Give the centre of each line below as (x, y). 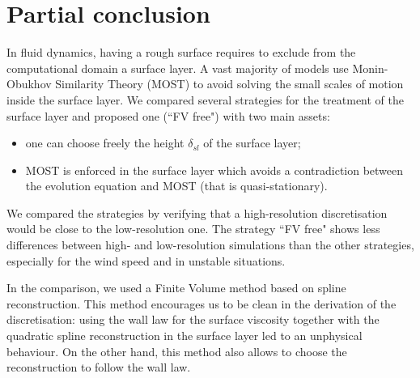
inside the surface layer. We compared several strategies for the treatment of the (205, 99)
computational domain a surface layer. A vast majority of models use (178, 68)
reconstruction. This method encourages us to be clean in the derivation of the (202, 303)
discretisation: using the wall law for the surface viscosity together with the (193, 319)
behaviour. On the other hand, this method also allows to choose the (177, 351)
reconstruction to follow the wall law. (99, 367)
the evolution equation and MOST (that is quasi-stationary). (176, 186)
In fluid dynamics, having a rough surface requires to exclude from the (181, 52)
